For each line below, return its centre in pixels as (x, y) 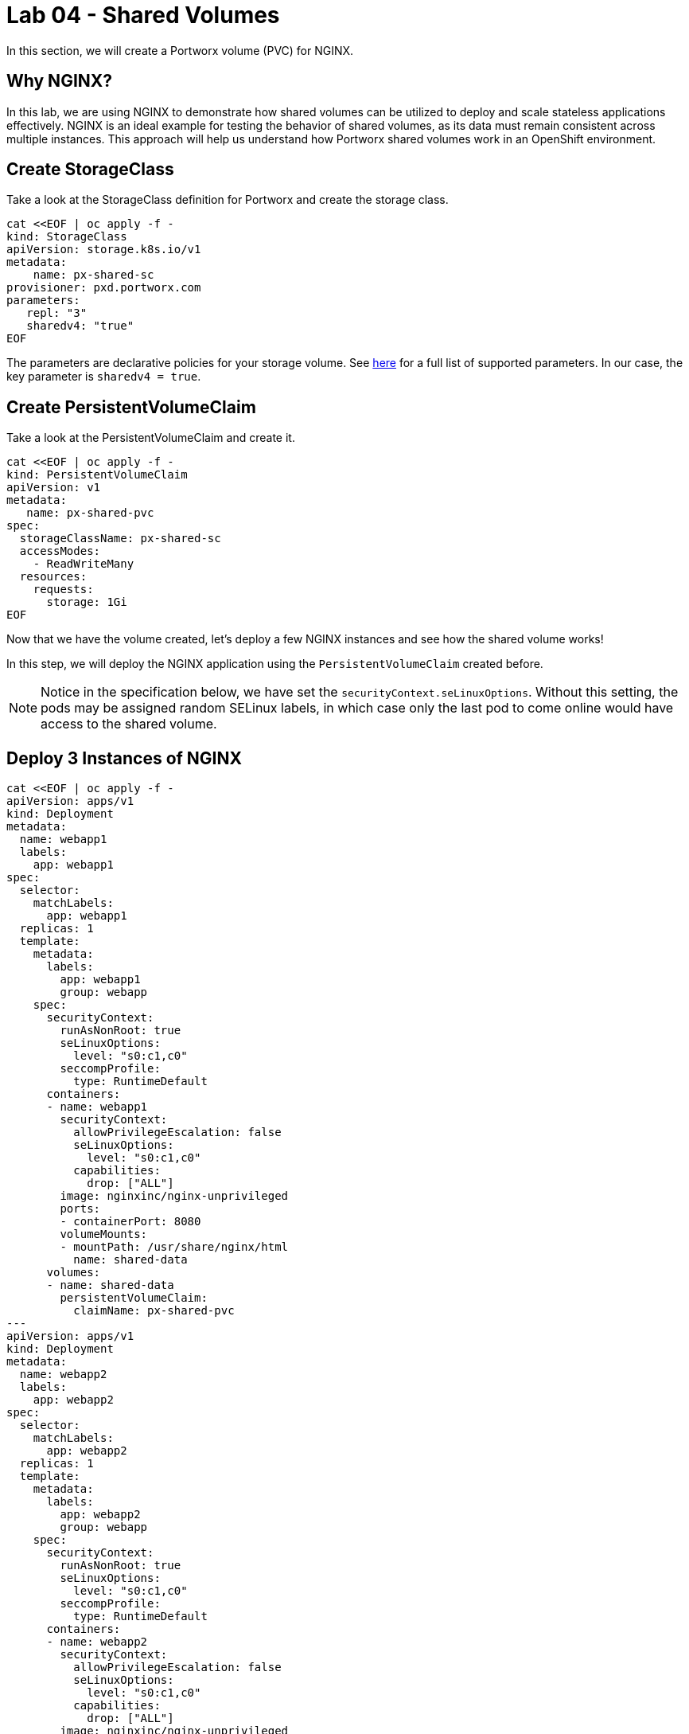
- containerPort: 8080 (130, 1222)
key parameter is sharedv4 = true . (104, 377)
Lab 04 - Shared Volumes (143, 15)
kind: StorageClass (67, 237)
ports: (80, 1209)
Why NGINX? (60, 81)
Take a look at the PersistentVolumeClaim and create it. (151, 438)
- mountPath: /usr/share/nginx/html (174, 1247)
